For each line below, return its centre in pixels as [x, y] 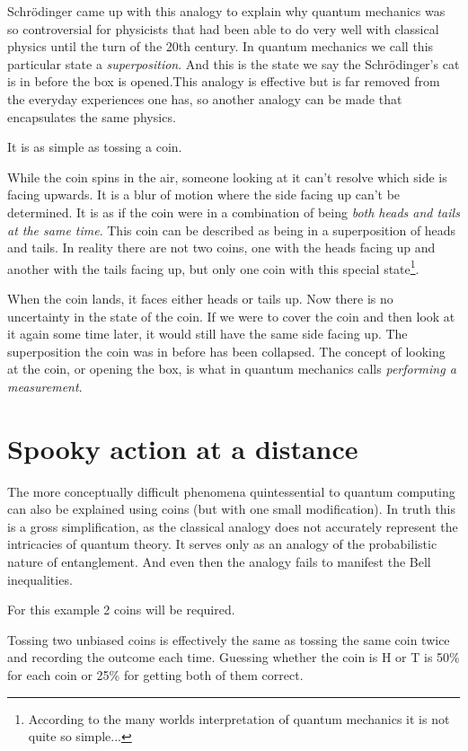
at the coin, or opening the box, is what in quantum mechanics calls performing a [232, 369]
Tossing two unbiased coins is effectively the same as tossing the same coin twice [229, 639]
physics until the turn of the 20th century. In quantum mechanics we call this [221, 46]
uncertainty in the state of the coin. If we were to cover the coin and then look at [231, 316]
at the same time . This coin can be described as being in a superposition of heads [232, 230]
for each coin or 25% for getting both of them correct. [155, 675]
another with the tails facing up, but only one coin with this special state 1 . [213, 267]
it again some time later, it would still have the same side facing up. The [208, 334]
